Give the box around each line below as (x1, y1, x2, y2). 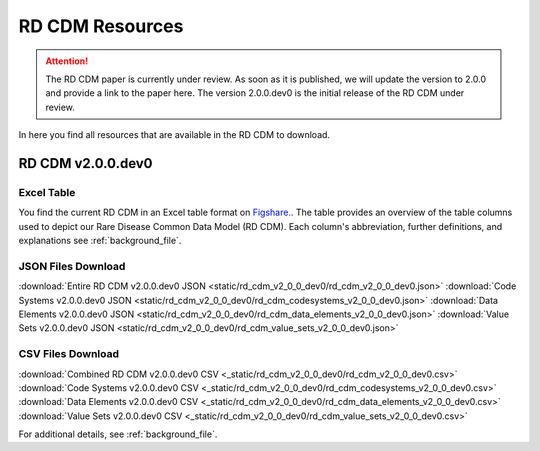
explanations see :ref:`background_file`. (18, 235, 182, 247)
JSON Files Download (18, 259, 126, 273)
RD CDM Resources (18, 15, 184, 37)
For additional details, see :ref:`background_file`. (18, 428, 218, 440)
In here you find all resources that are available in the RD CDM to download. (18, 129, 330, 141)
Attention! (45, 55, 89, 67)
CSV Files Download (18, 347, 120, 361)
